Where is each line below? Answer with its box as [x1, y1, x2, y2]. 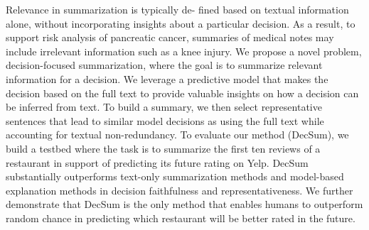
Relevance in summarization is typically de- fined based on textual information [6, 2, 349, 16]
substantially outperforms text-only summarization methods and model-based [6, 169, 344, 184]
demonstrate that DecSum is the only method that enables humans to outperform [6, 197, 363, 212]
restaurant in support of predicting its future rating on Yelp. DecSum [6, 155, 309, 170]
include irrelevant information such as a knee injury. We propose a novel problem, [6, 43, 362, 58]
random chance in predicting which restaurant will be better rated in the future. [6, 210, 355, 225]
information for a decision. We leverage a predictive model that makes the [6, 71, 328, 86]
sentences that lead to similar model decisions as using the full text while [6, 113, 324, 128]
